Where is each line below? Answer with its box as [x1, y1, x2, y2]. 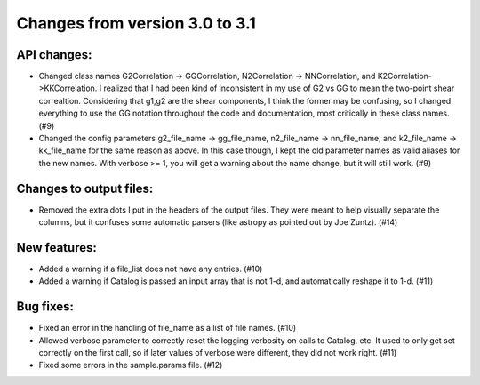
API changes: [16, 47, 92, 62]
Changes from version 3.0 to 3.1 [16, 13, 257, 33]
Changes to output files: [16, 180, 154, 196]
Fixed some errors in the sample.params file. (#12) [38, 360, 223, 371]
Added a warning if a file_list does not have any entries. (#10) [38, 263, 263, 274]
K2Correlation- [377, 71, 433, 82]
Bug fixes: [16, 299, 75, 315]
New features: [16, 240, 97, 255]
